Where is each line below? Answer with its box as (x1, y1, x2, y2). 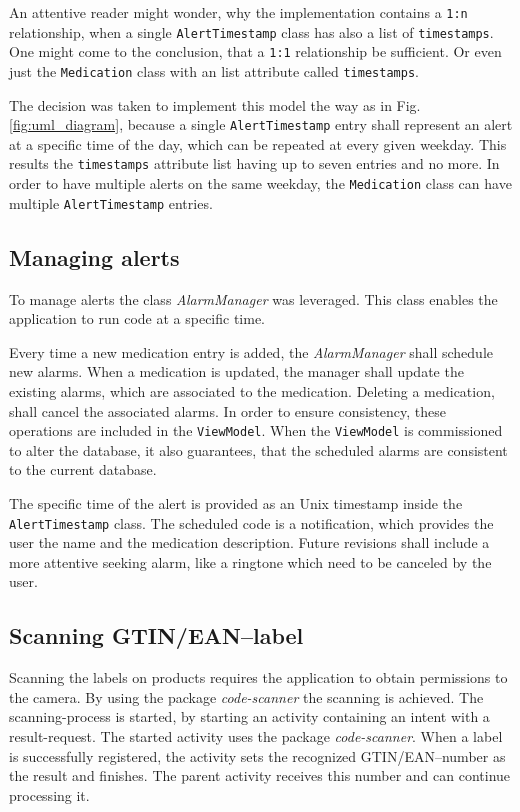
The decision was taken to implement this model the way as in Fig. (9, 94, 421, 115)
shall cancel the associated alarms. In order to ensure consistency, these (9, 400, 447, 421)
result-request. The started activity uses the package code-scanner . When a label (9, 726, 503, 747)
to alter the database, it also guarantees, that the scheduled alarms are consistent (9, 439, 508, 460)
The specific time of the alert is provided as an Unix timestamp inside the (9, 493, 463, 514)
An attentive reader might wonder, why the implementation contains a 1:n (9, 2, 468, 22)
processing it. (9, 784, 90, 805)
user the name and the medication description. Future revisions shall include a (9, 532, 490, 553)
